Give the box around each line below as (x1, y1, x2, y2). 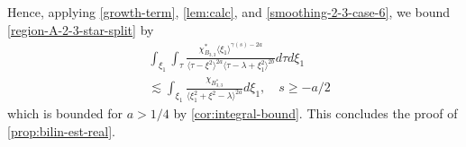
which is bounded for (7, 104, 123, 123)
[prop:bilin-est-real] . (7, 121, 115, 140)
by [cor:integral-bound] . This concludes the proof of (173, 104, 458, 123)
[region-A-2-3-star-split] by (7, 20, 154, 39)
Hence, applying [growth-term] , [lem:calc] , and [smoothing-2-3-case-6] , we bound (7, 3, 451, 21)
